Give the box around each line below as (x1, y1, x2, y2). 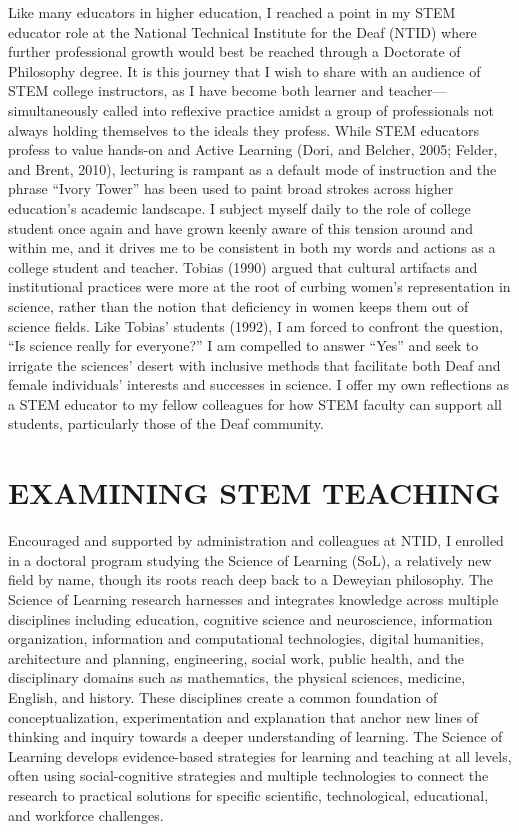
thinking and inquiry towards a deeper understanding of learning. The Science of (8, 726, 503, 747)
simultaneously (8, 99, 99, 120)
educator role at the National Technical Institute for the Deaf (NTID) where (8, 21, 477, 42)
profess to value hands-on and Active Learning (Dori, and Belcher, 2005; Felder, (8, 139, 498, 160)
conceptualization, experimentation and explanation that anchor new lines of (8, 706, 478, 727)
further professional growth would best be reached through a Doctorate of (8, 41, 461, 62)
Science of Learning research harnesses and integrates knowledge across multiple (8, 588, 499, 609)
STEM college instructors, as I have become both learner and (8, 80, 384, 101)
